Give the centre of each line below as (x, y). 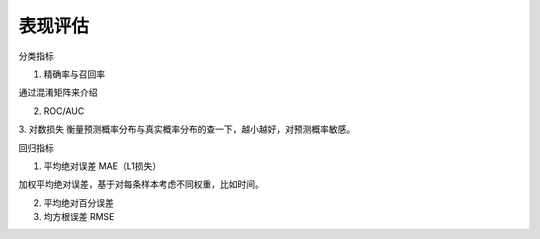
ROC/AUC (64, 111)
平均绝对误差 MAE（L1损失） (102, 166)
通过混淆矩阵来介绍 (58, 92)
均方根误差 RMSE (79, 217)
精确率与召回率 (74, 74)
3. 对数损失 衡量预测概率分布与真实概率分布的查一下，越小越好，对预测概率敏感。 (187, 129)
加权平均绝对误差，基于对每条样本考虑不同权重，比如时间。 (141, 184)
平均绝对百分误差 (78, 202)
